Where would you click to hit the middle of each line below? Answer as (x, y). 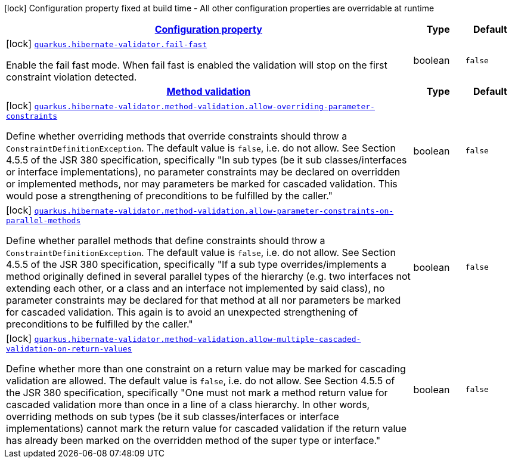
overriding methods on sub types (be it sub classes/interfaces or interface (173, 416)
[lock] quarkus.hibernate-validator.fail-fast (107, 44)
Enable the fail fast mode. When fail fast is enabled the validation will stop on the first (197, 65)
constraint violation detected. (72, 77)
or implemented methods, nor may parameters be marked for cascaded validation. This (202, 184)
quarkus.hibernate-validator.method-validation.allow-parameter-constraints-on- (214, 211)
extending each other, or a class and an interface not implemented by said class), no (196, 288)
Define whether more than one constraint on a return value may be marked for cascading (206, 369)
